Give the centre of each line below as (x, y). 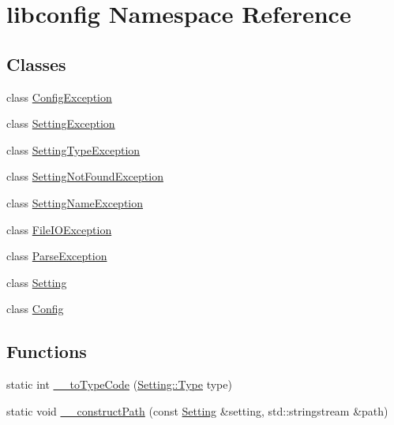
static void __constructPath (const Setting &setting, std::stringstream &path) (197, 410)
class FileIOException (59, 229)
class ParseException (57, 256)
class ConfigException (59, 97)
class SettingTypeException (73, 149)
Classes (36, 63)
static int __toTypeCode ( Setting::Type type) (119, 384)
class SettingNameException (75, 202)
